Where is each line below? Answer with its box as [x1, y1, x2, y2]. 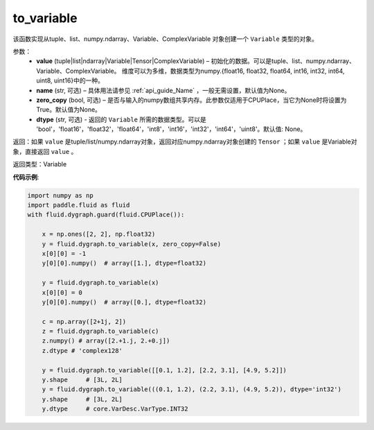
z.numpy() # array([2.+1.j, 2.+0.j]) [42, 337, 170, 345]
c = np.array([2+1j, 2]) [42, 318, 127, 325]
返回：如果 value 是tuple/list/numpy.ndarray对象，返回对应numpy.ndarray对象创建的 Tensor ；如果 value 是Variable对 [12, 137, 357, 146]
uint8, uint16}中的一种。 [36, 76, 104, 85]
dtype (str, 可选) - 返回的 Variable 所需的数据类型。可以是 [36, 115, 207, 123]
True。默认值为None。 [36, 105, 102, 114]
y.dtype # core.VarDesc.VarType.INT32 [42, 405, 188, 413]
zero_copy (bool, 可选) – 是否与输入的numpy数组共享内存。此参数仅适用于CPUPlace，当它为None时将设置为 [36, 96, 347, 104]
